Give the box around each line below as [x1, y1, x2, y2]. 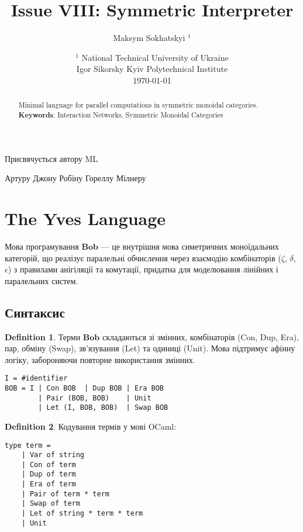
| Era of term [21, 480, 76, 489]
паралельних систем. [5, 274, 78, 286]
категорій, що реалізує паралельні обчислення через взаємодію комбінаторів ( [5, 251, 281, 264]
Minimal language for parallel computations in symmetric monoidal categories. [18, 100, 258, 110]
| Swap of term [21, 499, 80, 508]
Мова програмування [5, 240, 79, 252]
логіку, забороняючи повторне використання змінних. [5, 353, 195, 365]
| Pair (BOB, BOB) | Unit [38, 393, 151, 402]
